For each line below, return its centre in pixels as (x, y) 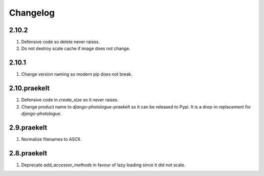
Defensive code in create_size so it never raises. (70, 100)
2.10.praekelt (29, 88)
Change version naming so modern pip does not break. (77, 74)
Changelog (32, 13)
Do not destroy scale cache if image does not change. (76, 48)
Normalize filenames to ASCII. (51, 139)
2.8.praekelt (28, 153)
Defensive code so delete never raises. (61, 42)
